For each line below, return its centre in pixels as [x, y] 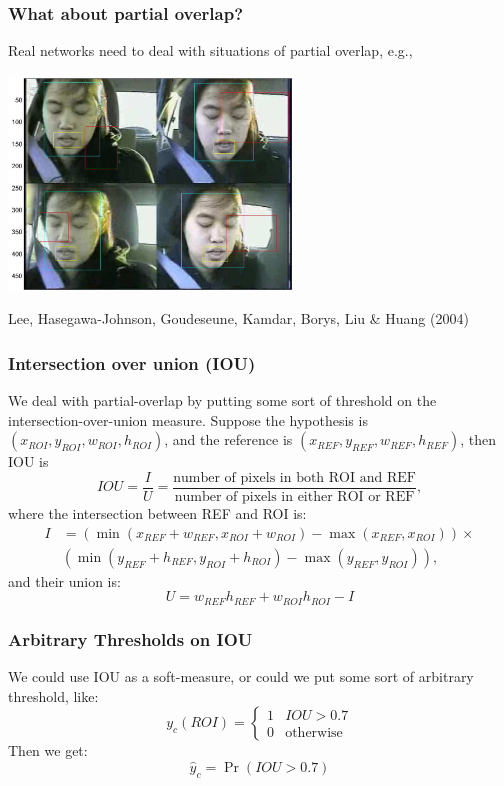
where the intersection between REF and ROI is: [157, 513]
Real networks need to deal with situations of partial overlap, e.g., [210, 50]
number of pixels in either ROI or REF [294, 497]
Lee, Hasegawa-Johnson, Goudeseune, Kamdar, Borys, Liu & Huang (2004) [238, 318]
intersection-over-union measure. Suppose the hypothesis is [188, 419]
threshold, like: [53, 695]
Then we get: [48, 750]
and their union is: [64, 580]
